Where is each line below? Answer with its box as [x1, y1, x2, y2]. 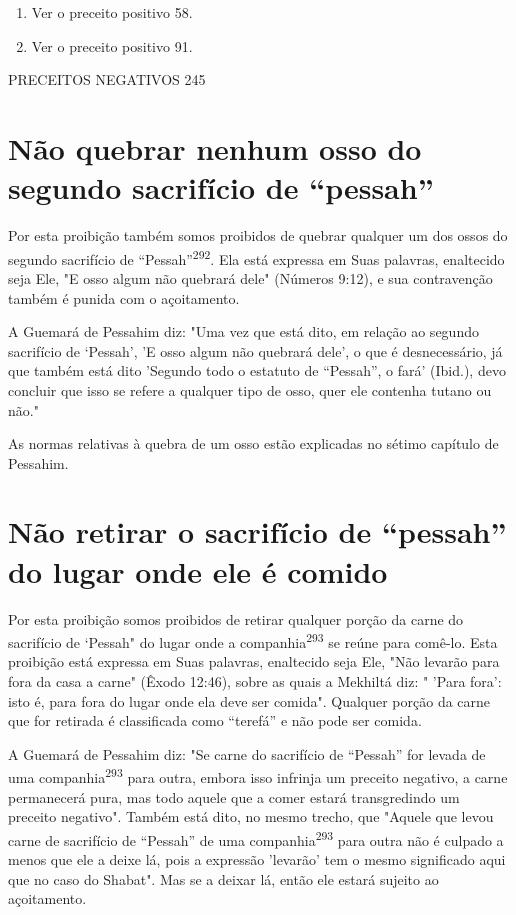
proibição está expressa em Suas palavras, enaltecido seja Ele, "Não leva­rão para [8, 651, 500, 672]
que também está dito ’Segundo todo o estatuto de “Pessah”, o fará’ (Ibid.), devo [8, 360, 506, 381]
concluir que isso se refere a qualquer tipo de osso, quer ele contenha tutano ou [8, 379, 492, 400]
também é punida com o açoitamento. [8, 287, 240, 308]
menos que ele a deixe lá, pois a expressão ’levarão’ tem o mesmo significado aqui [8, 849, 506, 870]
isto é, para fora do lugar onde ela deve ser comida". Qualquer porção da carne [8, 690, 491, 711]
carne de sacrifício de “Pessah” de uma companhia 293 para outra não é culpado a [8, 826, 504, 850]
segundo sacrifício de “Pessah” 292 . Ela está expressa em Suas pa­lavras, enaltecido [8, 245, 505, 269]
